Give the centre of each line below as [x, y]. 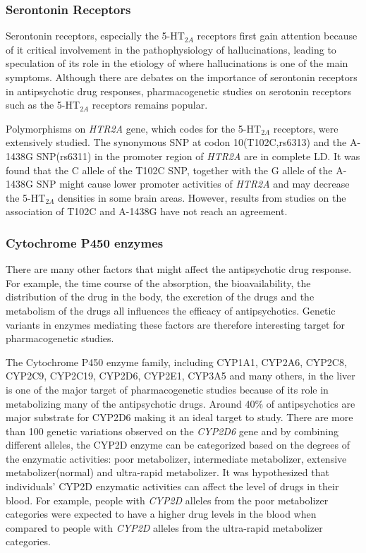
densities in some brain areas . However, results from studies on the [202, 197]
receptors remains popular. [150, 105]
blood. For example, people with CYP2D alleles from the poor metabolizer [167, 500]
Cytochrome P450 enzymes [85, 242]
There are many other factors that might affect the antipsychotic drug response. [179, 269]
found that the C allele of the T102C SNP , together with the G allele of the [169, 170]
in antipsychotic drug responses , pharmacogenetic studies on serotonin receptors [179, 91]
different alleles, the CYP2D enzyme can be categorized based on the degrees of [178, 445]
